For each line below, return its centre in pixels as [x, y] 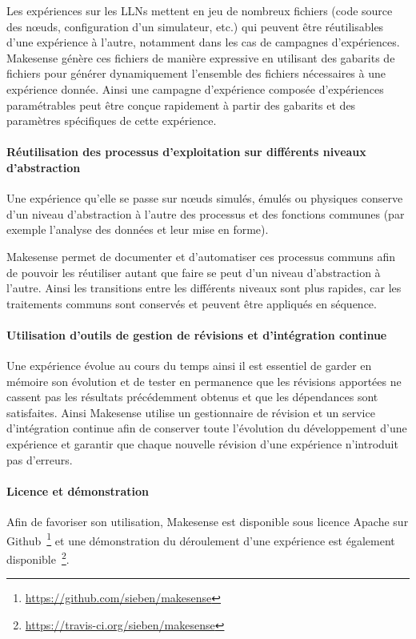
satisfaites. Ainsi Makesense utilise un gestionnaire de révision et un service [191, 412]
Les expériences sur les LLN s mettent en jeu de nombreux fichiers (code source [200, 10]
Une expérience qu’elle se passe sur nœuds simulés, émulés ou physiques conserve [205, 198]
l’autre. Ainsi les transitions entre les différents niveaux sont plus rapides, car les [204, 288]
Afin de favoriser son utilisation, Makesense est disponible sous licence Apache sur [208, 522]
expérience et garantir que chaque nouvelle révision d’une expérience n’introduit [202, 444]
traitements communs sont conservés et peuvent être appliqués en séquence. [192, 303]
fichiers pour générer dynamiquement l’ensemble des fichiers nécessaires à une [196, 73]
